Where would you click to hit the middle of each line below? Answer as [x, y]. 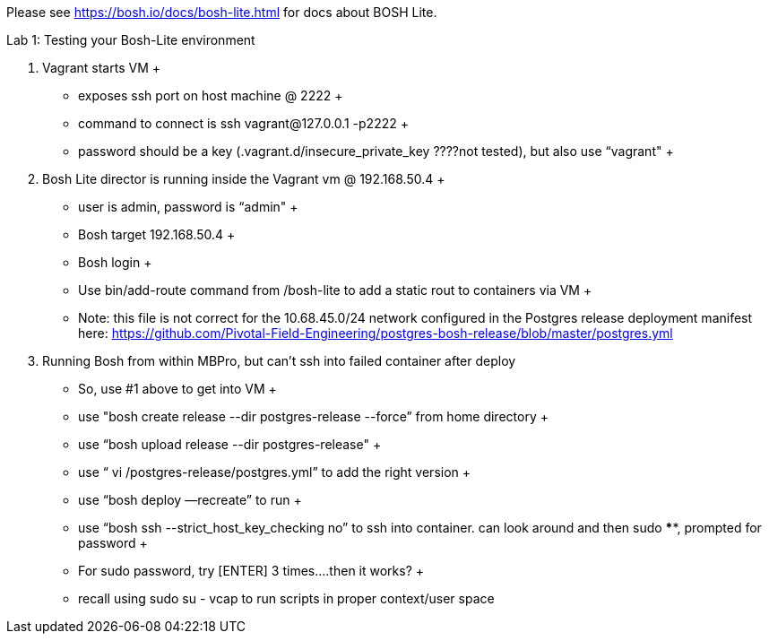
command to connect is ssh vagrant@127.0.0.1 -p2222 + [243, 123]
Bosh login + [115, 262]
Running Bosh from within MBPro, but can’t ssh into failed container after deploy [279, 361]
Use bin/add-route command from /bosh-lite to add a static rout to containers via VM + [335, 290]
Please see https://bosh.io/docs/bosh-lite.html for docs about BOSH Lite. [222, 12]
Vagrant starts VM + [101, 68]
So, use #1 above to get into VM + [177, 389]
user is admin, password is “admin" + [188, 207]
